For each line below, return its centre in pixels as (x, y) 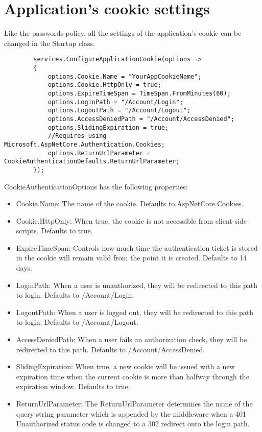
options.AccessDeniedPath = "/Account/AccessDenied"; (141, 119)
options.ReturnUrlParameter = (99, 153)
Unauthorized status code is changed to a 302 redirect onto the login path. (133, 424)
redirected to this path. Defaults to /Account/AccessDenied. (111, 349)
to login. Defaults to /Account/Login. (75, 295)
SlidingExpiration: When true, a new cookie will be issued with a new (125, 366)
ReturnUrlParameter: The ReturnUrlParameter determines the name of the (134, 403)
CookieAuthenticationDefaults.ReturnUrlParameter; (92, 162)
